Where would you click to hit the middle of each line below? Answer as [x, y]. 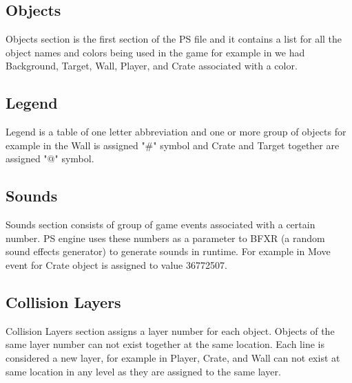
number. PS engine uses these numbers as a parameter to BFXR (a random [165, 238]
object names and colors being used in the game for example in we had [155, 52]
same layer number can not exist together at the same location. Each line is [165, 344]
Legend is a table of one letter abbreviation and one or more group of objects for [176, 132]
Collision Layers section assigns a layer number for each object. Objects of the [170, 330]
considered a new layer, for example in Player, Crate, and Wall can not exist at [173, 357]
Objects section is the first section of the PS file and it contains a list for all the [174, 39]
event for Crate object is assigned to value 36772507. [116, 264]
